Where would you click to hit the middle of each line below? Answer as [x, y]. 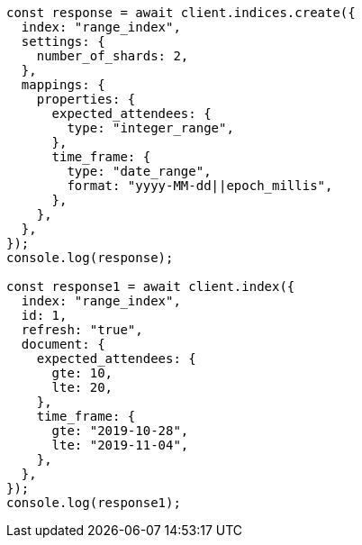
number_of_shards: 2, [113, 56]
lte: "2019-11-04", [120, 445]
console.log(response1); [94, 503]
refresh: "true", [82, 330]
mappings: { [63, 85]
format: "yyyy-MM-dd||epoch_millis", [200, 186]
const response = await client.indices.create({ [181, 13]
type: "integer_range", [150, 128]
